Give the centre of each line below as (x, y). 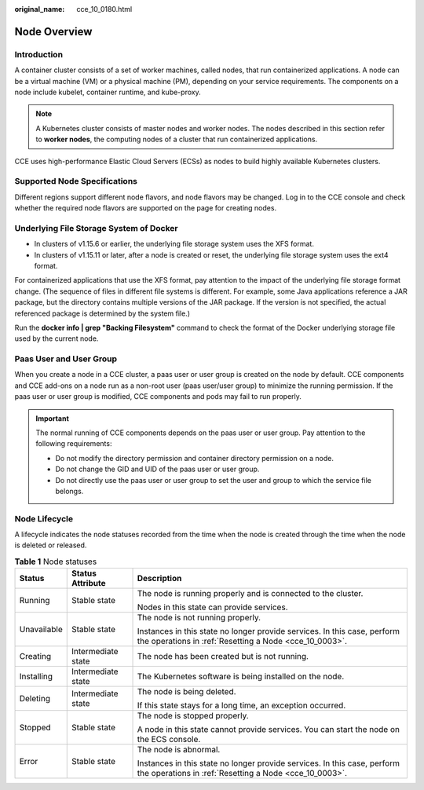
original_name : (40, 9)
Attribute (88, 583)
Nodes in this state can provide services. (212, 607)
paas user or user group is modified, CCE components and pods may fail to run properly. (158, 397)
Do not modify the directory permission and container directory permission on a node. (194, 458)
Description (159, 579)
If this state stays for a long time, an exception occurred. (241, 705)
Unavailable (41, 630)
